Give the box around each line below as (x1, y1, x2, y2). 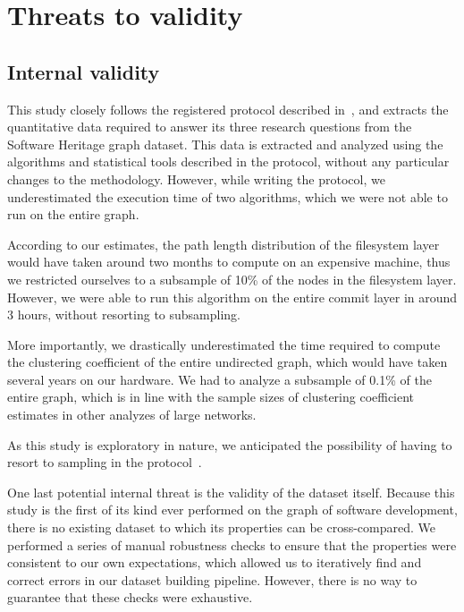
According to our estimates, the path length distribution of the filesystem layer (7, 234, 440, 253)
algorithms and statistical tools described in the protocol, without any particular (7, 152, 450, 171)
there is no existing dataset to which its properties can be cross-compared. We (7, 518, 436, 537)
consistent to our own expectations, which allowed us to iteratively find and (7, 553, 422, 572)
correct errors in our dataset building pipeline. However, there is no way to (7, 570, 418, 589)
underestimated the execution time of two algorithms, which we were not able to (7, 187, 448, 206)
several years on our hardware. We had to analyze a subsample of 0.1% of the (7, 370, 432, 388)
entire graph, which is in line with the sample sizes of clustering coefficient (7, 387, 415, 406)
